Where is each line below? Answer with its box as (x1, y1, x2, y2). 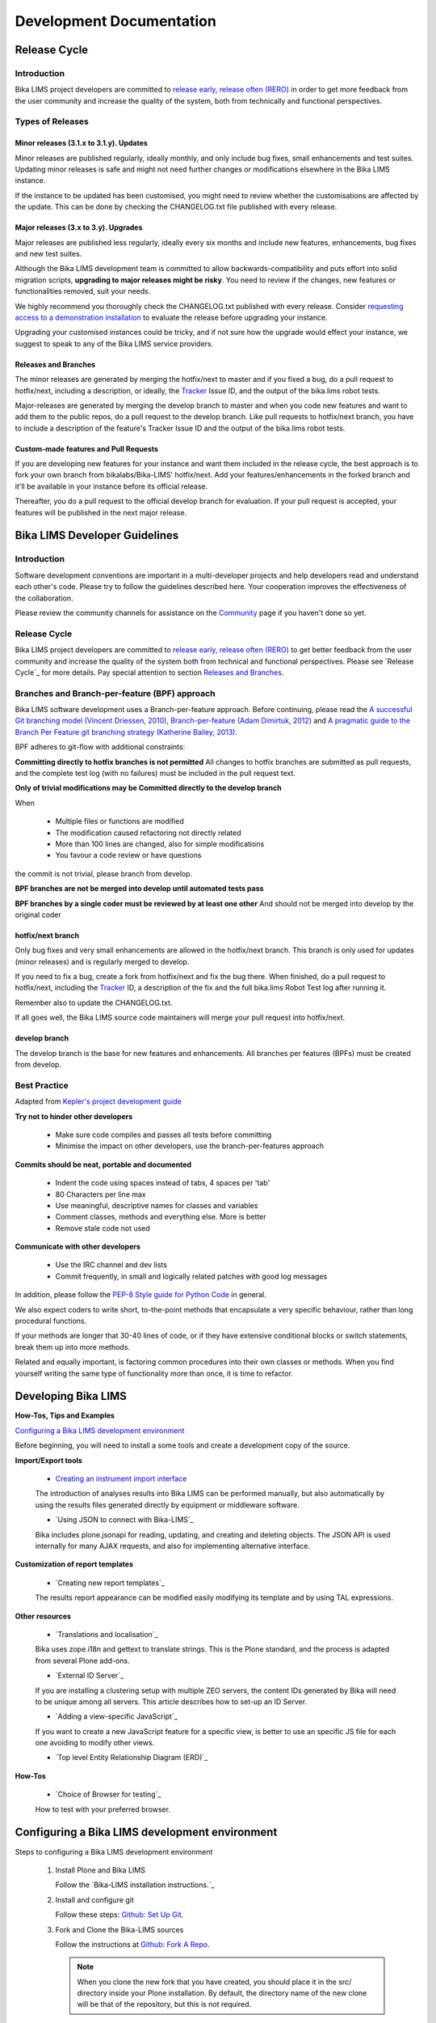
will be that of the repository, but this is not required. (77, 2000, 252, 2009)
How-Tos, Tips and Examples (15, 1410, 115, 1420)
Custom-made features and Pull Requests (15, 443, 159, 453)
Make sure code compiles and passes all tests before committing (55, 1130, 272, 1139)
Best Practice (15, 1079, 69, 1091)
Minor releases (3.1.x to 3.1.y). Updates (15, 138, 149, 148)
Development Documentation (15, 12, 217, 30)
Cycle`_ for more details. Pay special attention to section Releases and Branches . (15, 668, 284, 677)
